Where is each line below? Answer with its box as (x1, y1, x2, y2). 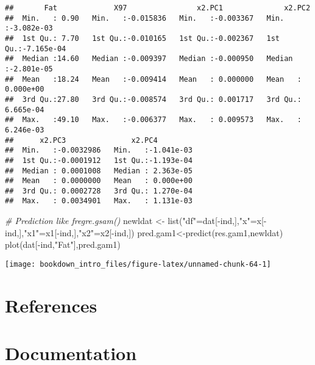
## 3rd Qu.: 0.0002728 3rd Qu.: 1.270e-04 (5, 186, 193, 195)
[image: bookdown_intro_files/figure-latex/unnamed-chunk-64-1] (5, 259, 271, 269)
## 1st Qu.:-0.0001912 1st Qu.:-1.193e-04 (5, 156, 193, 165)
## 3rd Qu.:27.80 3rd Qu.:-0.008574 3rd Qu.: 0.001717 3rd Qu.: (5, 95, 302, 104)
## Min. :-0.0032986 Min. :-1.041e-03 (5, 146, 193, 155)
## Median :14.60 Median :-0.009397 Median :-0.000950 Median (5, 54, 293, 63)
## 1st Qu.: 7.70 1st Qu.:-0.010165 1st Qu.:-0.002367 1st (5, 34, 280, 43)
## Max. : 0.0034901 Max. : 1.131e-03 (5, 197, 193, 206)
